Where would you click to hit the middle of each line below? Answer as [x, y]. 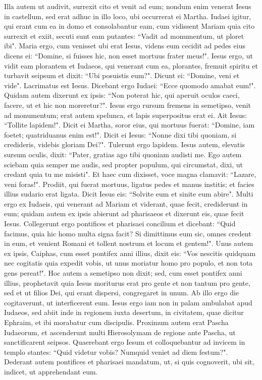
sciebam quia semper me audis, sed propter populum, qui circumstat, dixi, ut [124, 164]
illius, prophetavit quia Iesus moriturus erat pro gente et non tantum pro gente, [127, 282]
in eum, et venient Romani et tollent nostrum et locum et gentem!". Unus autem [129, 243]
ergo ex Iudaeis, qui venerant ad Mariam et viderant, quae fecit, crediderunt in [126, 203]
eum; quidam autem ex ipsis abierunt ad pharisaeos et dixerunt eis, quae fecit [124, 213]
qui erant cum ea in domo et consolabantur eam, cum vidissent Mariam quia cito [129, 26]
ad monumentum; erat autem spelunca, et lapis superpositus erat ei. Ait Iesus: [125, 115]
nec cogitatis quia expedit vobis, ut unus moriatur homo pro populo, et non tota [128, 263]
